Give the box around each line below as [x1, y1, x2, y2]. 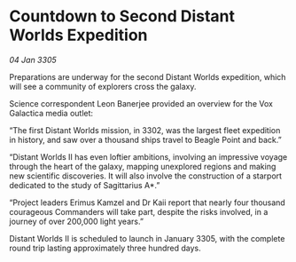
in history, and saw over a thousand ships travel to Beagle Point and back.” [9, 134, 282, 145]
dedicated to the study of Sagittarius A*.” [9, 179, 160, 190]
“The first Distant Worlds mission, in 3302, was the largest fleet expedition [9, 124, 281, 135]
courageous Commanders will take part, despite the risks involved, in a [9, 206, 269, 217]
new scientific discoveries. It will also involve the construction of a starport [9, 171, 282, 181]
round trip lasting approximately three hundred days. [9, 242, 201, 253]
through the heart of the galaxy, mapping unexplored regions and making [9, 161, 277, 171]
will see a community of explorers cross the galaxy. [9, 81, 197, 91]
